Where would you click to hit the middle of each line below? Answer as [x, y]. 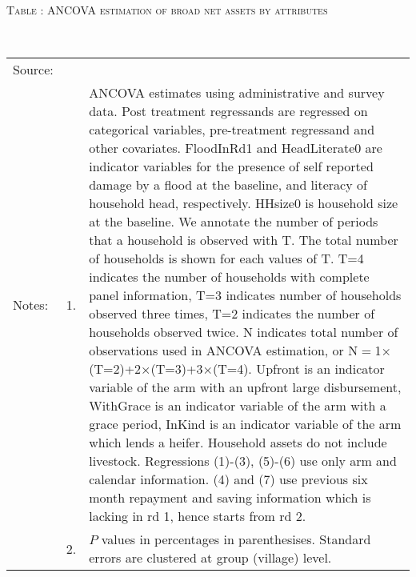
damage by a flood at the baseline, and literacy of [228, 185]
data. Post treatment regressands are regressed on [228, 111]
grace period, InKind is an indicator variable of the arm [245, 424]
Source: [33, 70]
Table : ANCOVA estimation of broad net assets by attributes [167, 10]
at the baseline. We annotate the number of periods [234, 222]
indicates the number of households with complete [229, 277]
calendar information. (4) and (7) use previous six [228, 479]
